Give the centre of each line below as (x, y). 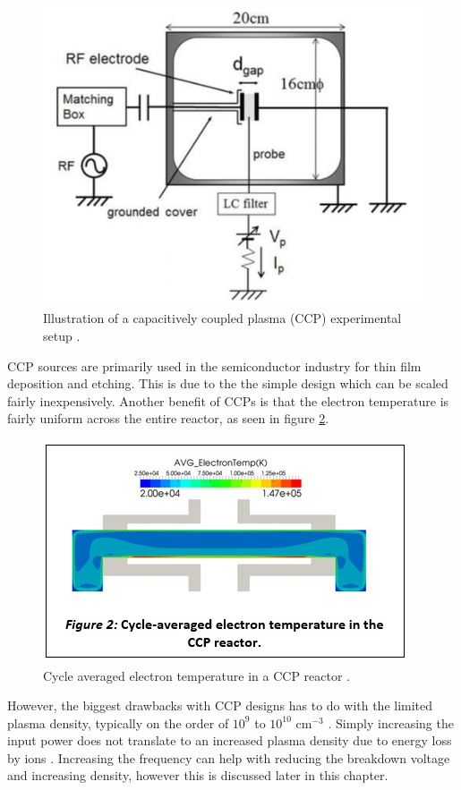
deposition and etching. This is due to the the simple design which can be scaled (228, 383)
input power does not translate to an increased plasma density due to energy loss (230, 740)
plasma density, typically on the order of (118, 722)
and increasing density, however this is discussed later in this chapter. (198, 775)
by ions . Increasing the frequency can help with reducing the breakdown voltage (229, 757)
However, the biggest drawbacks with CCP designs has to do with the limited (220, 705)
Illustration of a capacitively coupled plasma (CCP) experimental (222, 318)
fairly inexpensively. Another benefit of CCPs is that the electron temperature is (228, 400)
